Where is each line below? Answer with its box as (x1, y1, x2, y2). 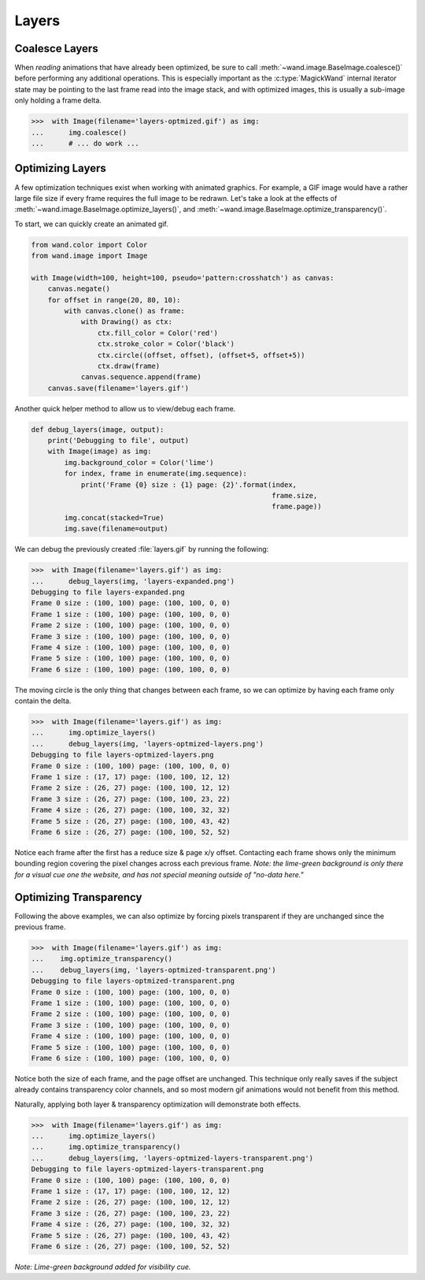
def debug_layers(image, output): (31, 425, 164, 433)
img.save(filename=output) (64, 524, 168, 534)
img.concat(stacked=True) (64, 513, 164, 522)
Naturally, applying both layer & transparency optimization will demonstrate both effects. (14, 1100, 301, 1109)
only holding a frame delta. (14, 95, 102, 106)
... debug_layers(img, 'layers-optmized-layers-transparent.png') (31, 1153, 314, 1163)
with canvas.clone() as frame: (64, 307, 185, 315)
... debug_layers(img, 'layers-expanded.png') (31, 576, 235, 586)
